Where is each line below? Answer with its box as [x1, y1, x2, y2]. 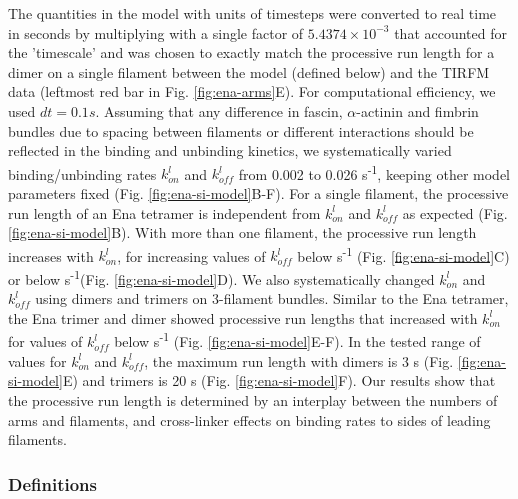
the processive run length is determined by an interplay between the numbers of [8, 389, 498, 410]
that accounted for [394, 22, 508, 43]
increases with [8, 245, 94, 266]
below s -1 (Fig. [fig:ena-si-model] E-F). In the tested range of [114, 328, 481, 352]
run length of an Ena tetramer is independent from [8, 202, 321, 223]
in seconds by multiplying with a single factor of [8, 22, 304, 43]
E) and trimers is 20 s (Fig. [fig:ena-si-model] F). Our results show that [62, 370, 496, 391]
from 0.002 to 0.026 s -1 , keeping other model [238, 160, 510, 184]
